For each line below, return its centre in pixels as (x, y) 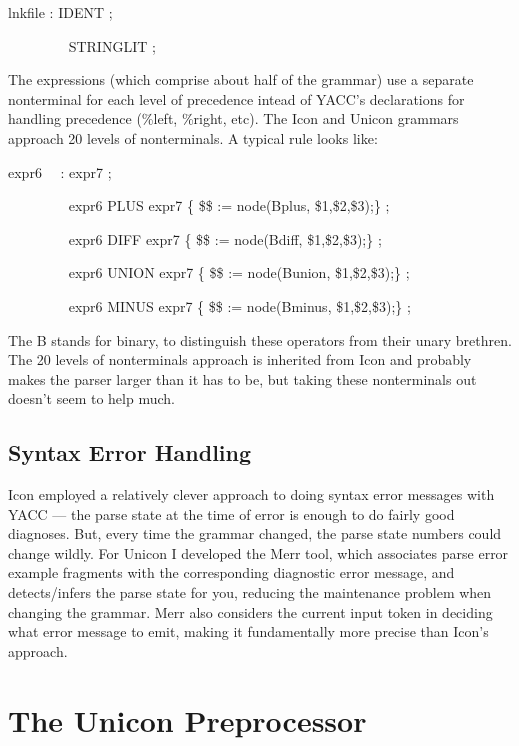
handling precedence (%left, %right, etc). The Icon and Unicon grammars (233, 118)
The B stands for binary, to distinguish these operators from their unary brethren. (260, 339)
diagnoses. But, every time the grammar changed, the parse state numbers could (255, 533)
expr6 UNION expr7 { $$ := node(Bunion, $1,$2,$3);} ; (239, 272)
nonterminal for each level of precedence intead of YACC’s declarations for (236, 98)
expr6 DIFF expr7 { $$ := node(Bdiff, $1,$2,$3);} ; (225, 238)
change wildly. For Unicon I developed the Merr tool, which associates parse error (258, 552)
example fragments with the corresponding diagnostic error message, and (231, 572)
